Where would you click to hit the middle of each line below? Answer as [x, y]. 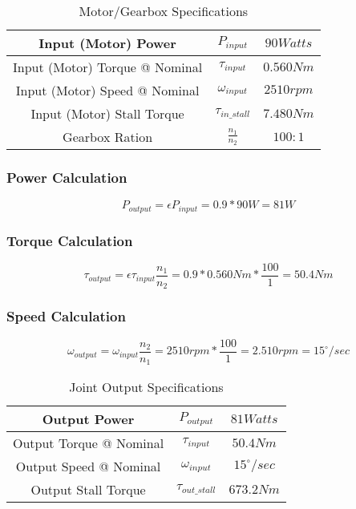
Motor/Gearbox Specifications [164, 11]
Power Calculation [67, 177]
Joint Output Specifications [146, 387]
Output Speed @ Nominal [88, 467]
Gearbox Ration [108, 137]
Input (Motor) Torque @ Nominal [108, 67]
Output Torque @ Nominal [89, 443]
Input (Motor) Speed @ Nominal [107, 90]
